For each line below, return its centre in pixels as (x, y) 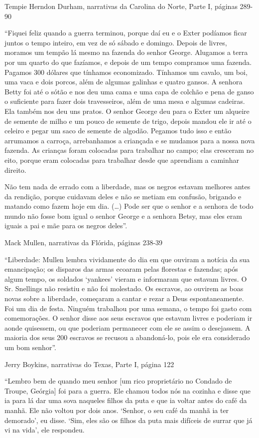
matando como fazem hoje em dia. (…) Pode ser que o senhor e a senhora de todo (129, 206)
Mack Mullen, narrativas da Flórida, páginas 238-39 (84, 242)
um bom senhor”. (30, 347)
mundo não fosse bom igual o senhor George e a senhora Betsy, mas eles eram (123, 216)
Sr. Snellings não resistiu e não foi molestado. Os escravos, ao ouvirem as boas (124, 288)
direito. (15, 170)
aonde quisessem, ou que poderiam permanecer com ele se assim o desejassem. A (128, 327)
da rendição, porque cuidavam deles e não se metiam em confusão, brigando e (123, 196)
